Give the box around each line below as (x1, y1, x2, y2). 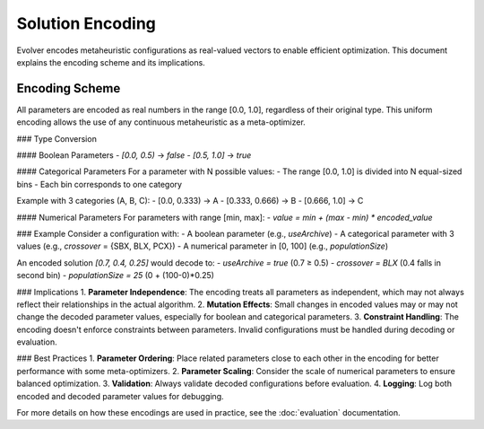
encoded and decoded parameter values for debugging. (16, 390, 224, 401)
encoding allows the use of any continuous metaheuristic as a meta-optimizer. (16, 117, 307, 127)
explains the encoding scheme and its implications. (16, 57, 205, 67)
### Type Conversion (16, 133, 98, 144)
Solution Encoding (16, 13, 157, 33)
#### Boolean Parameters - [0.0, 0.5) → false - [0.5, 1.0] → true (16, 150, 252, 161)
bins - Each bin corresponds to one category (16, 179, 183, 189)
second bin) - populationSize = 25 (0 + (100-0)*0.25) (16, 270, 215, 281)
